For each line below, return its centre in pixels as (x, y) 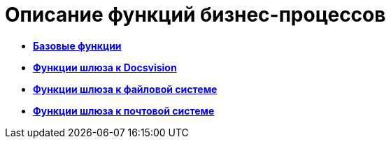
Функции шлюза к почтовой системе (124, 110)
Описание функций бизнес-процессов (195, 15)
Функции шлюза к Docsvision (105, 67)
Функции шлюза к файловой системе (125, 89)
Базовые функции (77, 45)
